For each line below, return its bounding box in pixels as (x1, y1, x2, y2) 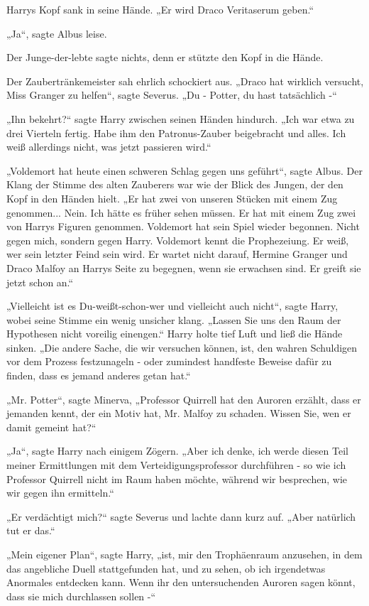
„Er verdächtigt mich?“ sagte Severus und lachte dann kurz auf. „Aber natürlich (6, 509, 356, 524)
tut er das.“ (6, 523, 55, 538)
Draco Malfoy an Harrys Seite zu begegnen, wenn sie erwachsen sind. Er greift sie (6, 260, 361, 275)
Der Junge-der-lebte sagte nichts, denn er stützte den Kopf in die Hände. (6, 50, 324, 65)
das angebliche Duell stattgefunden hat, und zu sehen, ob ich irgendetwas (6, 561, 326, 575)
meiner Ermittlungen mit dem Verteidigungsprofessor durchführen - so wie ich (6, 458, 346, 472)
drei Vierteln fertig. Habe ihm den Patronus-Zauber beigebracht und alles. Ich (6, 125, 346, 140)
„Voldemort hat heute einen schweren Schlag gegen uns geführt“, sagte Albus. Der (6, 163, 363, 178)
